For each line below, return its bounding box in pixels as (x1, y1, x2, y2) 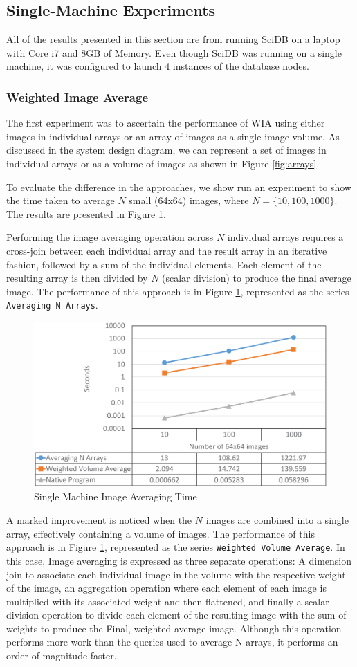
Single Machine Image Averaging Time (34, 489, 197, 504)
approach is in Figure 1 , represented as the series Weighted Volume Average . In (6, 540, 345, 554)
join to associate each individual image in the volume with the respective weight (6, 567, 346, 581)
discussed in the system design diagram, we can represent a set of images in (6, 143, 327, 157)
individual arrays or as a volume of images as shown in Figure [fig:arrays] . (6, 156, 320, 170)
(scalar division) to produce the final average (162, 271, 351, 285)
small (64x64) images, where (129, 193, 249, 208)
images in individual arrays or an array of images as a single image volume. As (6, 129, 340, 143)
